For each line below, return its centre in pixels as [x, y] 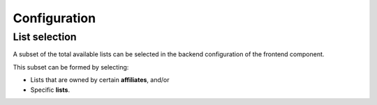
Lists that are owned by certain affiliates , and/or [100, 80]
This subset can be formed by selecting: [71, 67]
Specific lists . [50, 90]
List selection [45, 37]
